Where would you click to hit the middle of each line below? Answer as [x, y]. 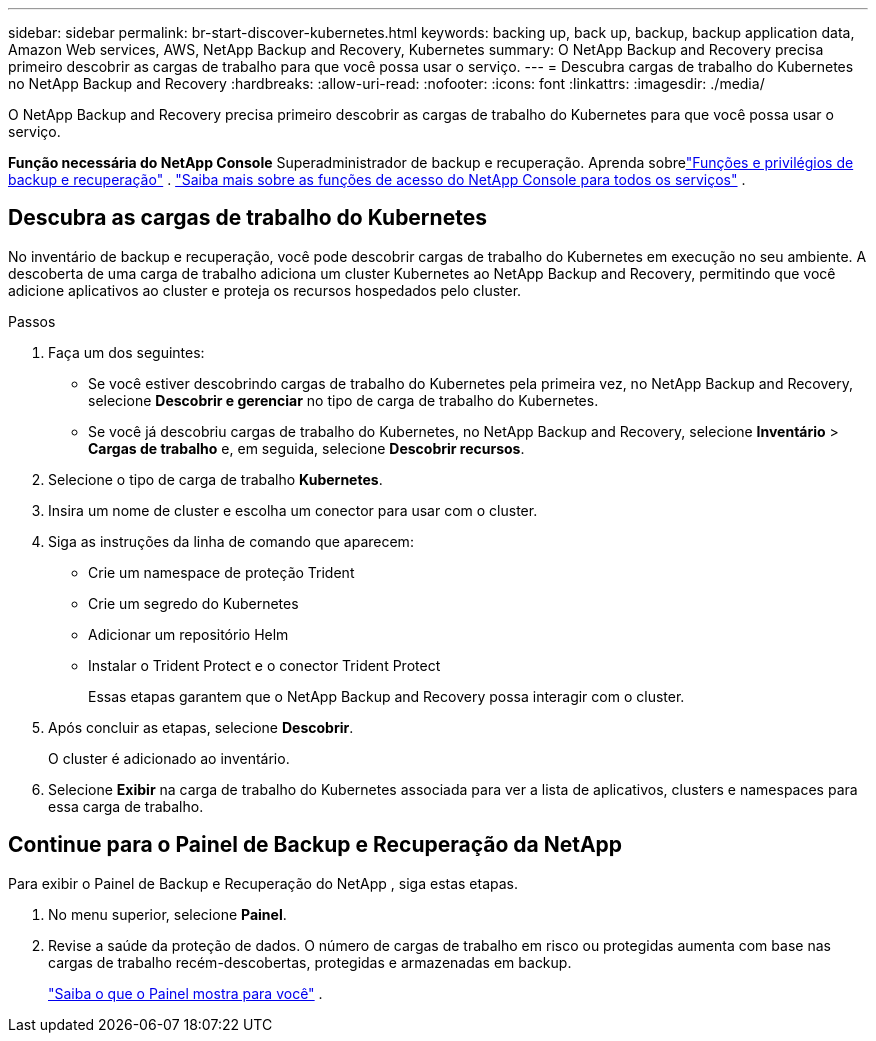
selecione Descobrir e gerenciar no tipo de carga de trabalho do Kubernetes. [343, 400]
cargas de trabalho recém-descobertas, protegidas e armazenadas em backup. [310, 962]
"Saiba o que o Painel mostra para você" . [185, 993]
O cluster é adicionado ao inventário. [169, 758]
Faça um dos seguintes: [126, 352]
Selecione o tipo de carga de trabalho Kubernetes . [215, 479]
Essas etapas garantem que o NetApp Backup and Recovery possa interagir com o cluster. [386, 696]
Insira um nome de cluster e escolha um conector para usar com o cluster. [293, 510]
